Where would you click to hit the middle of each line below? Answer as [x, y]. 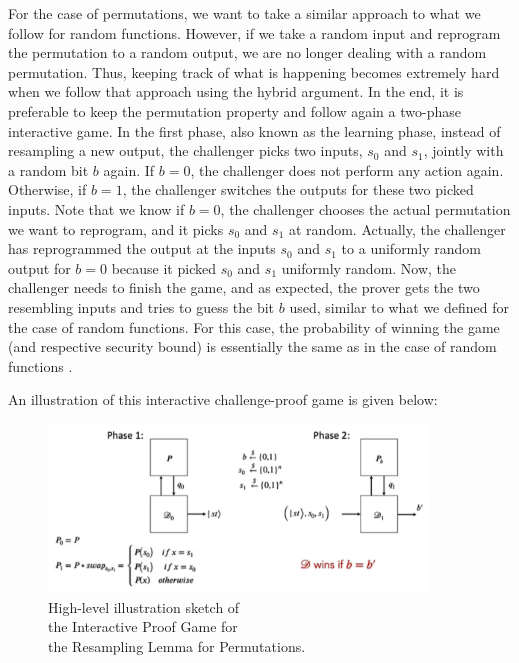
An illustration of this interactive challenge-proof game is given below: [223, 399]
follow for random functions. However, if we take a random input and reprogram [254, 32]
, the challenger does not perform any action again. [347, 169]
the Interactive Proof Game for [143, 626]
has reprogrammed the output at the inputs [142, 248]
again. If [129, 169]
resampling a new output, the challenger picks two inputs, [185, 150]
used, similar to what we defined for [399, 306]
